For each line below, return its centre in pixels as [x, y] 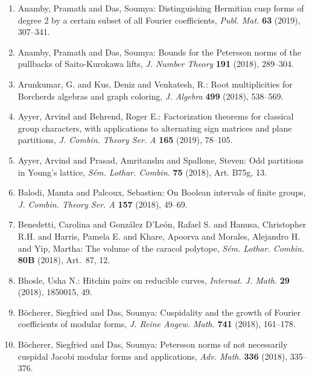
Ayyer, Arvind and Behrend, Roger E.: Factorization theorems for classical [156, 116]
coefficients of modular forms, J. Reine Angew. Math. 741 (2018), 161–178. [157, 324]
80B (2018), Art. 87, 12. [64, 260]
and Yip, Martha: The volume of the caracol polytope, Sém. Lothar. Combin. [161, 248]
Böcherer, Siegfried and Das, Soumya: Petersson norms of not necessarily [153, 344]
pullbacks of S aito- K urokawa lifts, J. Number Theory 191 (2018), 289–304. [156, 64]
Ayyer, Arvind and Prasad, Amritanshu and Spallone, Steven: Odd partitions [161, 160]
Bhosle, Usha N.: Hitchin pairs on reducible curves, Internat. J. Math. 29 [154, 280]
